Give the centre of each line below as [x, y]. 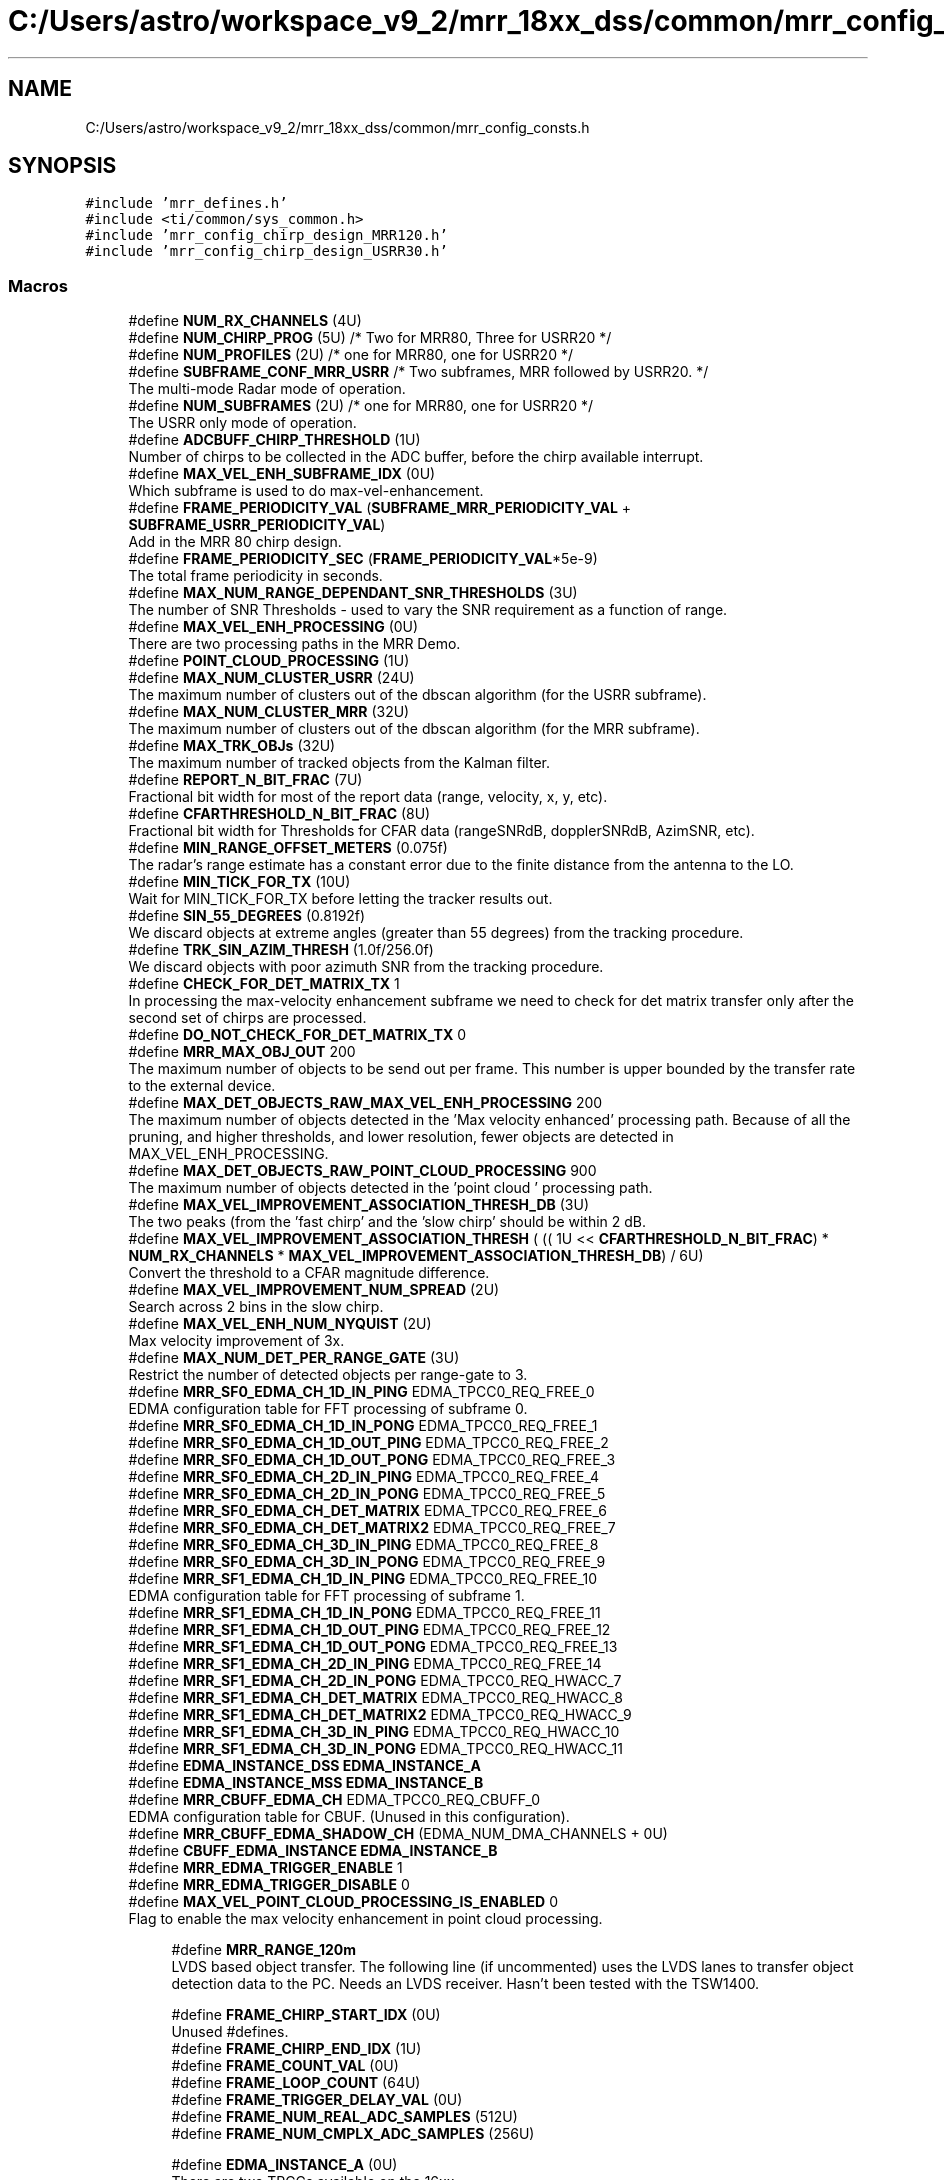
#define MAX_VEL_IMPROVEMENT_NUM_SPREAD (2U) [314, 1290]
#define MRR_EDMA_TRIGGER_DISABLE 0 [269, 1885]
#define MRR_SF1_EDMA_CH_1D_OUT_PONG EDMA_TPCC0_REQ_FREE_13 [373, 1647]
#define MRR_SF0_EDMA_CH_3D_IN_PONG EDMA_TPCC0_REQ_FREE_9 [367, 1562]
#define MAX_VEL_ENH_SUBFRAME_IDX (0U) [282, 474]
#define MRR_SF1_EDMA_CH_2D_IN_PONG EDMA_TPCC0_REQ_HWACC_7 [375, 1681]
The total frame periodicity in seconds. [255, 576]
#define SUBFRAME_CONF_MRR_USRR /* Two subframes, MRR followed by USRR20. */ [418, 372]
